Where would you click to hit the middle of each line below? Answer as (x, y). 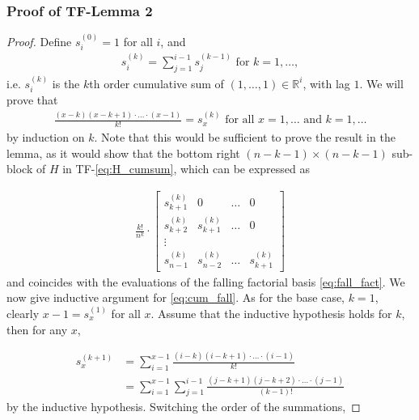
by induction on (46, 137)
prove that (32, 100)
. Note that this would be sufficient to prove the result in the (245, 137)
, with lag (326, 83)
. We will (381, 83)
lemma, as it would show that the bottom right (123, 153)
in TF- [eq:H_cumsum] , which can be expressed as (186, 169)
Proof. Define (39, 42)
